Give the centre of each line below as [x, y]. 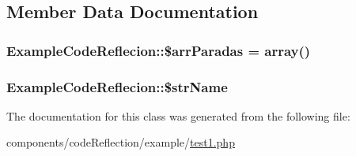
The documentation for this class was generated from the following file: [178, 115]
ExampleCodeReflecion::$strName [117, 86]
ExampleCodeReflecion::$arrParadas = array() [159, 50]
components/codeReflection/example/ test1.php [121, 142]
